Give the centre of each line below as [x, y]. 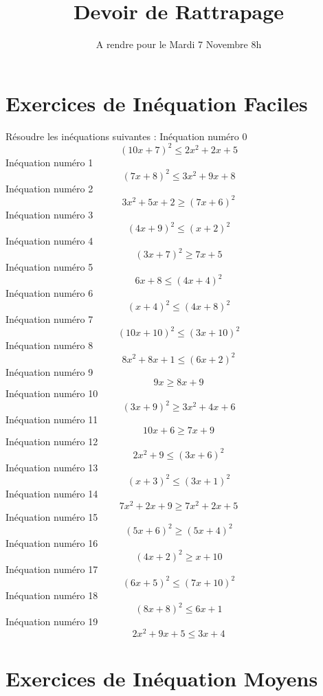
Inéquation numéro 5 [49, 267]
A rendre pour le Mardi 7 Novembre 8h [179, 44]
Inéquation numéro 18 [52, 595]
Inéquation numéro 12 [52, 441]
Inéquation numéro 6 [49, 293]
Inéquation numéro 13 [52, 467]
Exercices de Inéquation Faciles [157, 103]
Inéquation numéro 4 [49, 241]
